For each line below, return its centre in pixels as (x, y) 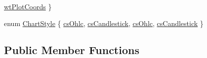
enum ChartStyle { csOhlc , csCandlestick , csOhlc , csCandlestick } (104, 23)
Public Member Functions (72, 49)
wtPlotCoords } (28, 6)
